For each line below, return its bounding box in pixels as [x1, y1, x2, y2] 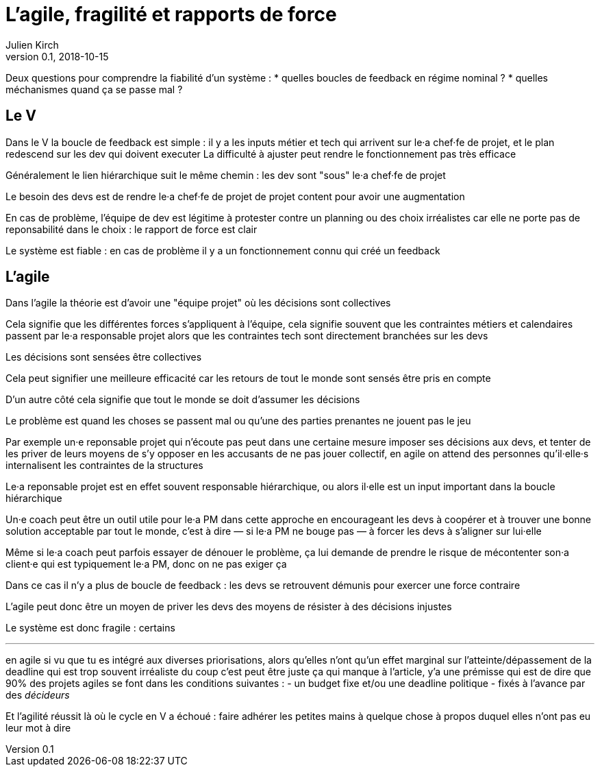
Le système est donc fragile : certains [5, 622, 175, 634]
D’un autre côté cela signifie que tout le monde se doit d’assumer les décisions [5, 394, 360, 406]
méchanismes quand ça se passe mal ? [5, 83, 183, 95]
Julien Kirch [5, 38, 59, 51]
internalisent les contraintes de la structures [5, 459, 203, 472]
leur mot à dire [5, 722, 71, 734]
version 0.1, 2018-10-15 [5, 50, 109, 62]
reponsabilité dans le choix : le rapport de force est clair [5, 223, 258, 235]
